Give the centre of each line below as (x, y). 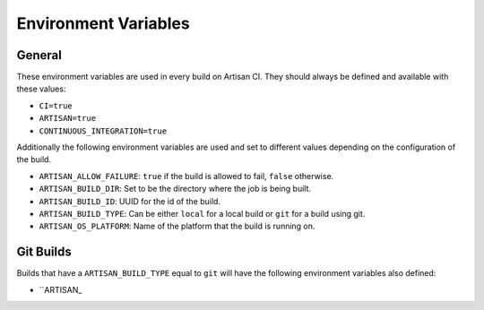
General (39, 55)
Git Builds (44, 252)
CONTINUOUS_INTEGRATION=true (103, 131)
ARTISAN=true (68, 118)
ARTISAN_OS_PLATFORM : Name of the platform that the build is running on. (177, 226)
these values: (41, 89)
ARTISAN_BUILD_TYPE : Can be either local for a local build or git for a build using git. (202, 213)
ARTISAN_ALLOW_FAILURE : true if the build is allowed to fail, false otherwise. (186, 176)
